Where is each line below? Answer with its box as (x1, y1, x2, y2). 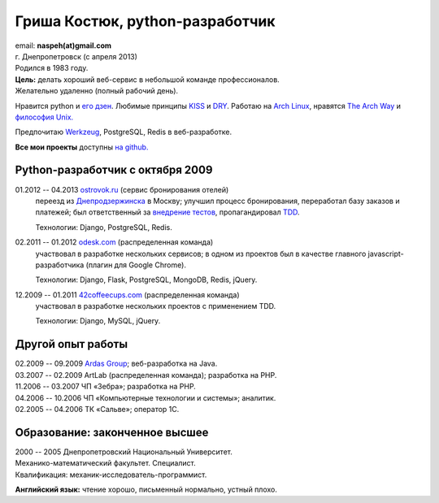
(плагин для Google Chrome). (85, 260, 187, 270)
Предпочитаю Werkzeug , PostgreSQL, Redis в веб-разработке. (15, 127, 233, 137)
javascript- (367, 249, 404, 258)
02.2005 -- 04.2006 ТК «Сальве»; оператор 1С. (15, 404, 180, 414)
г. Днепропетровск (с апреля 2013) (15, 51, 138, 61)
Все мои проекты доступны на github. (15, 142, 149, 152)
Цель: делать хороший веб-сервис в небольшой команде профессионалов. (15, 74, 280, 85)
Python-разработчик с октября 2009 (15, 163, 213, 177)
